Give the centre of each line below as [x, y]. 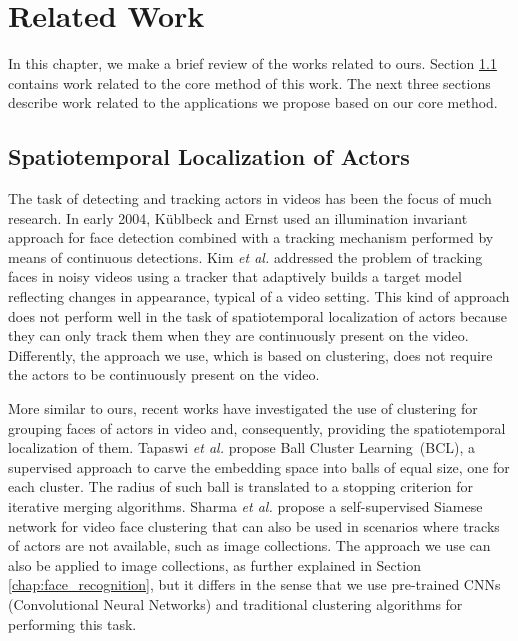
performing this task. [72, 623]
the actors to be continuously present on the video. [164, 374]
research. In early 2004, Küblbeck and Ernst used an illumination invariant [238, 217]
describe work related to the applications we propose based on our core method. [253, 102]
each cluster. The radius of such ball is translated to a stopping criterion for [241, 486]
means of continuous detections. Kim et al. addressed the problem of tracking [245, 256]
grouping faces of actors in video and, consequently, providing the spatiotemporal [257, 427]
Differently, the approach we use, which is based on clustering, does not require [250, 354]
